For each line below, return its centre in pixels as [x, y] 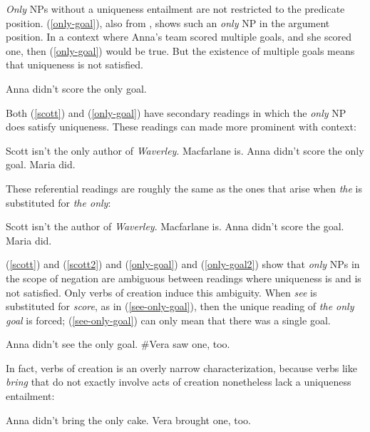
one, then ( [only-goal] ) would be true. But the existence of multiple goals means [180, 50]
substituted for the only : [58, 202]
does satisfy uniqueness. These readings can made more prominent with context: [181, 127]
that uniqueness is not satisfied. [74, 65]
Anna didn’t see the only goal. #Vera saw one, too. [118, 344]
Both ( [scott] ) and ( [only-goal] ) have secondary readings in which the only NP [176, 112]
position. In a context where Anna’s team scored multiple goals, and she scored [179, 37]
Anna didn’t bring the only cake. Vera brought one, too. [128, 420]
